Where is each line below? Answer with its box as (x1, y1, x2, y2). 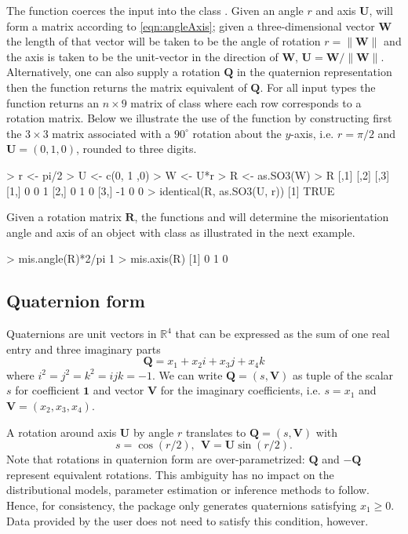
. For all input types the (260, 78, 376, 95)
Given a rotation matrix (6, 209, 122, 225)
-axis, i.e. (290, 125, 334, 141)
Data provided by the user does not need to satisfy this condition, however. (6, 512, 369, 529)
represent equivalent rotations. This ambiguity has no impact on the (6, 466, 334, 482)
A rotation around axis (6, 423, 117, 440)
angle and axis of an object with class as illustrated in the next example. (6, 223, 355, 240)
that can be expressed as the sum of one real (175, 325, 390, 342)
